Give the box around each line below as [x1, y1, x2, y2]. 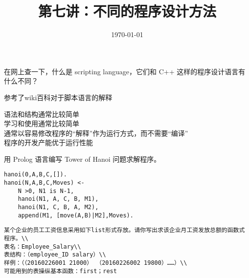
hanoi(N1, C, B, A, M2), [18, 204, 99, 211]
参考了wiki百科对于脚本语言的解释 [4, 92, 113, 102]
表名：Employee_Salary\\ [4, 243, 81, 250]
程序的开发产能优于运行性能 [4, 137, 93, 148]
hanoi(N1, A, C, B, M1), [18, 195, 99, 203]
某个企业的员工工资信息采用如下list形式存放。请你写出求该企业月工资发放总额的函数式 [4, 227, 245, 234]
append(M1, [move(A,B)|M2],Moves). [18, 212, 134, 219]
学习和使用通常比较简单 [4, 118, 79, 128]
